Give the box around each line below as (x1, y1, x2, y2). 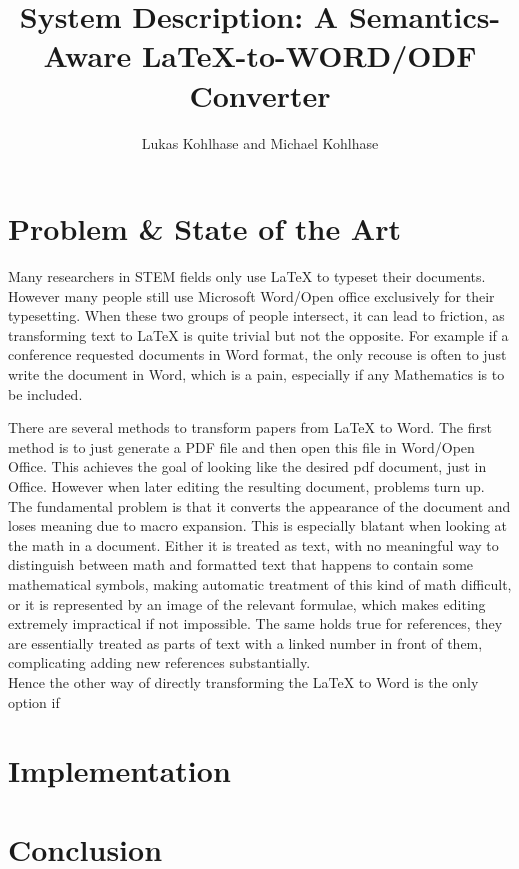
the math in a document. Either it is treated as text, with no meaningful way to (8, 534, 499, 555)
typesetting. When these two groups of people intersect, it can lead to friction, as (8, 305, 505, 326)
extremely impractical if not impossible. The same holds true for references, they (8, 613, 503, 634)
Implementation (8, 750, 231, 791)
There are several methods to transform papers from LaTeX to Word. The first (8, 417, 492, 438)
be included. (8, 383, 83, 404)
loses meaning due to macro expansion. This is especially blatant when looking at (8, 515, 508, 536)
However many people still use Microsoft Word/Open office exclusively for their (8, 285, 495, 306)
